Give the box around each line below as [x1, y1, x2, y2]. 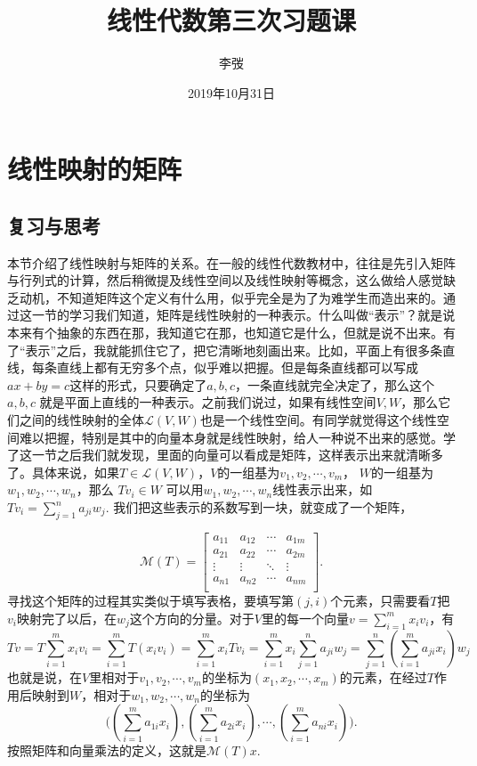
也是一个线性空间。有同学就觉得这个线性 [199, 411, 437, 429]
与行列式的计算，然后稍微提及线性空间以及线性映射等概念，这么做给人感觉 [7, 271, 443, 289]
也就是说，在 [7, 668, 82, 687]
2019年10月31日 [188, 83, 275, 102]
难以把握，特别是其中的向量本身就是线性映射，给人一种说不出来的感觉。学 [19, 428, 456, 446]
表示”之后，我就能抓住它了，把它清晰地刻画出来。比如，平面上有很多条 [25, 340, 443, 359]
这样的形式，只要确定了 [69, 375, 207, 394]
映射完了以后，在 [16, 608, 117, 627]
